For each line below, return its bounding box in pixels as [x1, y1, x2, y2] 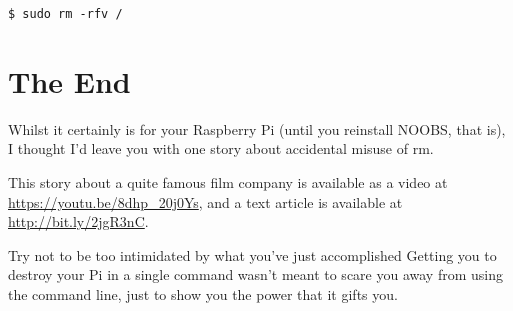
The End [8, 60, 131, 101]
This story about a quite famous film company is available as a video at [8, 171, 448, 192]
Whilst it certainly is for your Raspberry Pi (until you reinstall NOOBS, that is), [8, 118, 506, 139]
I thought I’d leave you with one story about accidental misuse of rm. [8, 138, 434, 159]
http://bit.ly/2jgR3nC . [8, 211, 149, 232]
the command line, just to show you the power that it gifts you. [8, 283, 398, 304]
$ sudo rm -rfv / [8, 7, 123, 21]
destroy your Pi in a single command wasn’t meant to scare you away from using [8, 264, 503, 285]
